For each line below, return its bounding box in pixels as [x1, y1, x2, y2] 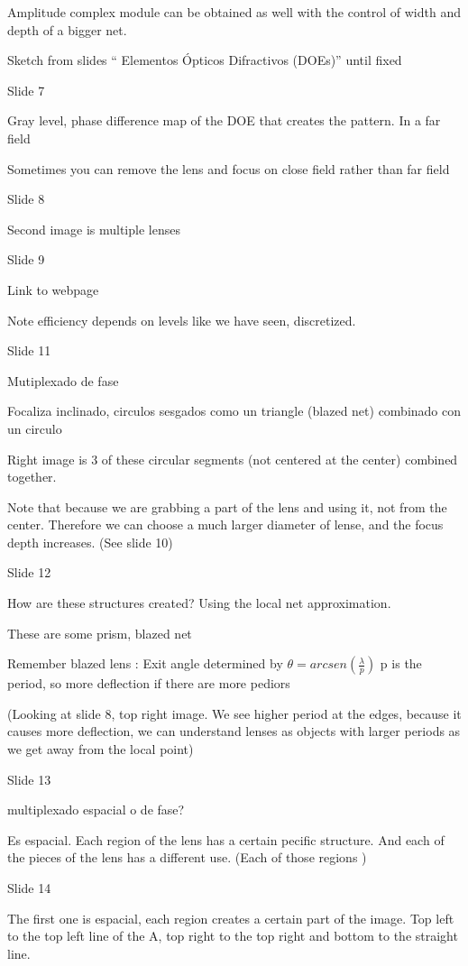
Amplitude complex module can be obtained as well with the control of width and [7, 3, 461, 21]
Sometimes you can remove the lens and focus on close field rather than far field [7, 159, 450, 178]
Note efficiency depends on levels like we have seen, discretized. [7, 310, 356, 329]
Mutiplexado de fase [7, 371, 119, 390]
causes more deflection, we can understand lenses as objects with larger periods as [7, 722, 461, 741]
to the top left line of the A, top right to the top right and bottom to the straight [7, 926, 458, 945]
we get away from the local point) [7, 740, 194, 759]
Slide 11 [7, 341, 51, 360]
